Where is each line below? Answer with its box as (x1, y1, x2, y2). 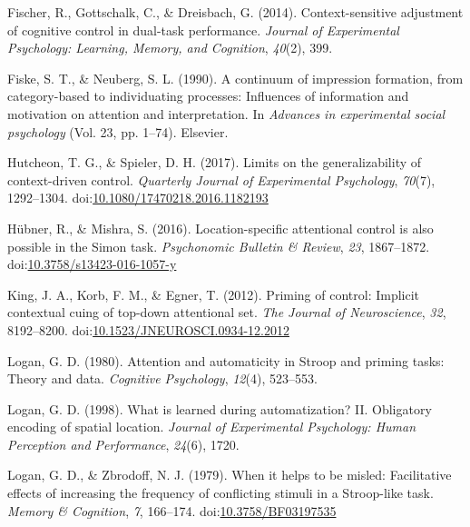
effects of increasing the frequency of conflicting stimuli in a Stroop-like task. (7, 483, 434, 502)
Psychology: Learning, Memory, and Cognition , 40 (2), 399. (7, 38, 333, 57)
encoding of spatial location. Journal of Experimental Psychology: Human (7, 417, 416, 436)
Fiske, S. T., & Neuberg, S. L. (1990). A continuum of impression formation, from (7, 68, 464, 87)
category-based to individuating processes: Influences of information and (7, 86, 409, 105)
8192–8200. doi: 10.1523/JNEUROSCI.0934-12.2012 (7, 320, 289, 339)
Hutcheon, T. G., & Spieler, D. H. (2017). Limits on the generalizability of (7, 153, 422, 172)
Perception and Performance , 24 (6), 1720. (7, 434, 240, 453)
